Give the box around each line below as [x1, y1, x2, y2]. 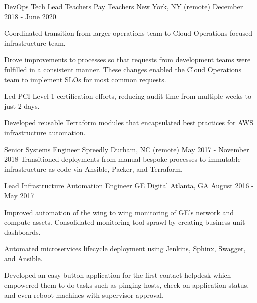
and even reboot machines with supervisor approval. [4, 289, 164, 300]
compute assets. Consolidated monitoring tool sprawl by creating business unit [4, 217, 245, 227]
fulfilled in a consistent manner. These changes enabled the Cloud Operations [4, 64, 242, 74]
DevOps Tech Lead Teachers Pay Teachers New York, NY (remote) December [4, 1, 243, 11]
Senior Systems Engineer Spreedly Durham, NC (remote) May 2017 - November [4, 144, 249, 154]
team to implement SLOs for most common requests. [4, 74, 166, 84]
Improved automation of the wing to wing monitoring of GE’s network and [4, 207, 234, 217]
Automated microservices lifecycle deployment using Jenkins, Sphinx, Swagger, [4, 243, 246, 254]
